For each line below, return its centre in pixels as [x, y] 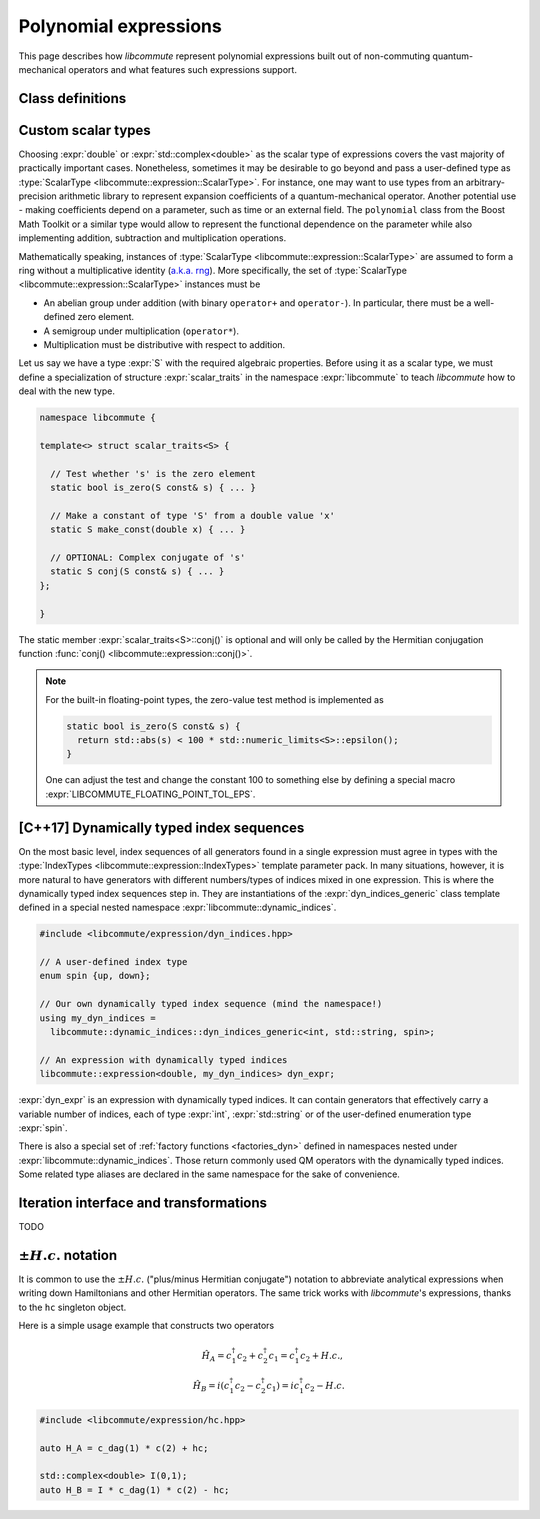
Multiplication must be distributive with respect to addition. [164, 344]
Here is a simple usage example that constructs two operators [146, 1326]
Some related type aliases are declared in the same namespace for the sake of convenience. [209, 1174]
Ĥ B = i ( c [211, 1387]
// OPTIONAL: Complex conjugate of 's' [148, 557]
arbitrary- [485, 182]
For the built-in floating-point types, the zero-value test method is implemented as [214, 699]
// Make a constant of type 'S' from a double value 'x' [192, 515]
